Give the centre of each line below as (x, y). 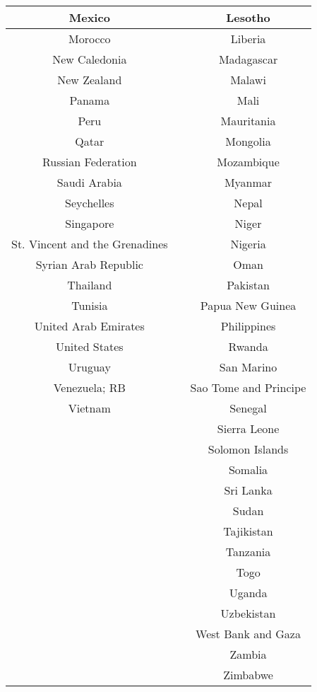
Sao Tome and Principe (248, 387)
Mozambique (248, 162)
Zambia (248, 654)
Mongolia (248, 141)
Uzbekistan (248, 613)
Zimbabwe (248, 675)
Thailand (90, 285)
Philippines (248, 326)
